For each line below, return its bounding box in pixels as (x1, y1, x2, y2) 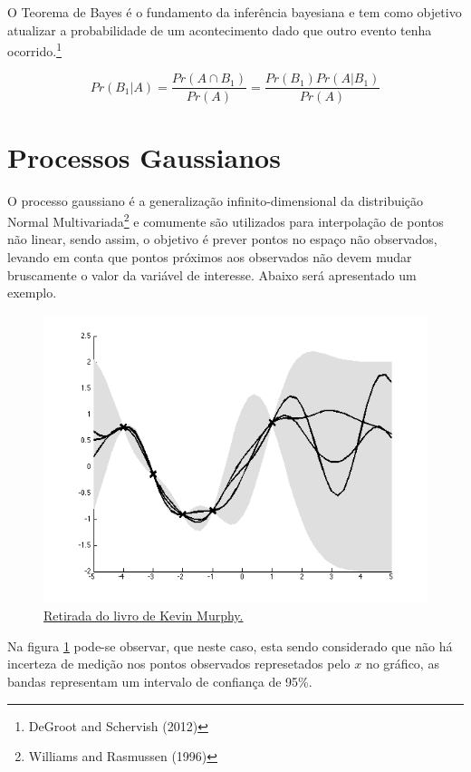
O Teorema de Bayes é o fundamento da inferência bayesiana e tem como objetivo (7, 3, 462, 21)
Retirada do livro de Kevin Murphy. (43, 606, 244, 625)
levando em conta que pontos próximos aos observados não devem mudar (7, 248, 412, 267)
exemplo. (7, 283, 57, 302)
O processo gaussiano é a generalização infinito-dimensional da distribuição (7, 191, 424, 210)
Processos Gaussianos (7, 138, 281, 175)
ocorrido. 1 (7, 39, 62, 60)
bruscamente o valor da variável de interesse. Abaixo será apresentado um (7, 265, 417, 284)
